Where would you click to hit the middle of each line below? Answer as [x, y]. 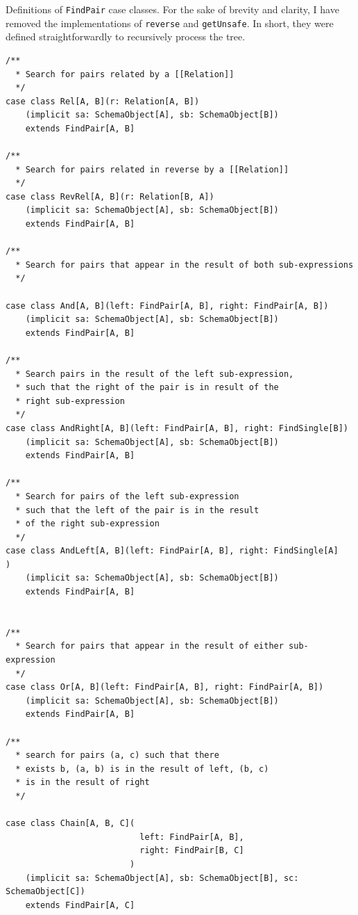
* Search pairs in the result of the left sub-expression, [155, 374]
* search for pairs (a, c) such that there [117, 755]
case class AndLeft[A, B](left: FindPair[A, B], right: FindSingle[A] [172, 551]
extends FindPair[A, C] [80, 905]
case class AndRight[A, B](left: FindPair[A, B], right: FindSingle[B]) [177, 428]
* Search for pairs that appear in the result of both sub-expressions [185, 265]
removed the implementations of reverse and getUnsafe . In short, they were [170, 23]
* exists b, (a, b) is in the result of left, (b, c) [142, 769]
